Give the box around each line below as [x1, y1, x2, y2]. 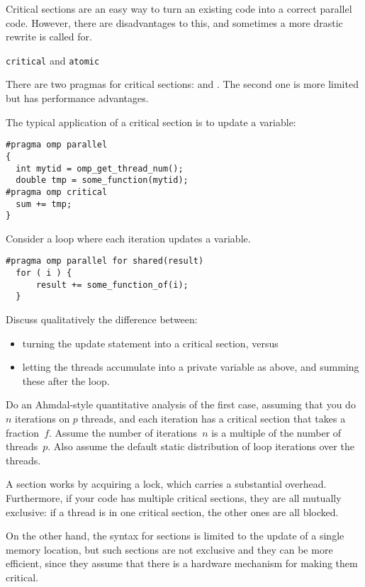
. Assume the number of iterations [49, 425, 198, 440]
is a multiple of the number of [211, 425, 342, 440]
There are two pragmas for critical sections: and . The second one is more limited [6, 77, 359, 91]
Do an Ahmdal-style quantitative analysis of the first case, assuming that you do [6, 397, 356, 412]
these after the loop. [22, 373, 110, 388]
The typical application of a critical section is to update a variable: [6, 114, 296, 129]
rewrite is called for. [6, 29, 92, 44]
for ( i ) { [16, 268, 72, 279]
